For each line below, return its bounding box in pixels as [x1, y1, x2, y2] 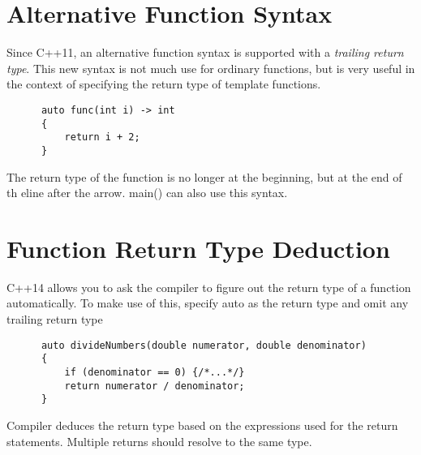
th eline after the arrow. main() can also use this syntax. [6, 184, 288, 201]
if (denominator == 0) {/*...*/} [64, 366, 245, 378]
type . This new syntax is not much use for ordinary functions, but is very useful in [6, 59, 415, 76]
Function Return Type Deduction [6, 231, 390, 264]
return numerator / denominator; [64, 380, 245, 392]
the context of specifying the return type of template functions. [6, 75, 321, 92]
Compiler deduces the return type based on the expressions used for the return [6, 416, 398, 433]
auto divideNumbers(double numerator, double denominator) [41, 339, 367, 351]
